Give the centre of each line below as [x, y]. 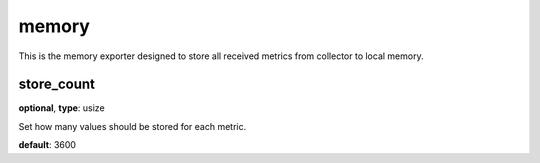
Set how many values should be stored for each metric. [132, 126]
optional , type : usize [61, 108]
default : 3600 [47, 145]
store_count [56, 84]
